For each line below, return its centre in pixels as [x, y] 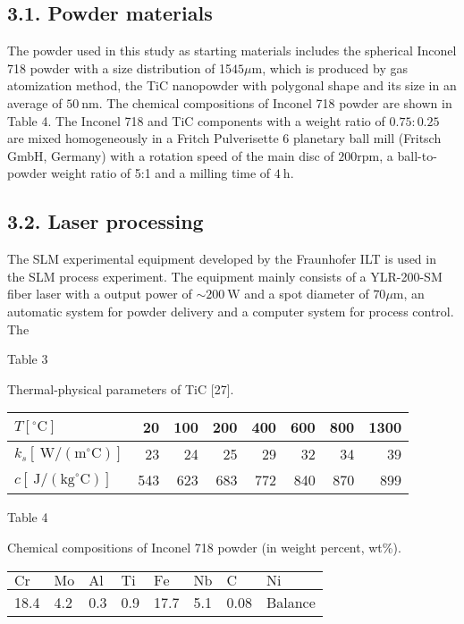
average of [35, 102]
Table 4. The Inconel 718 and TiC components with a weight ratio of [196, 120]
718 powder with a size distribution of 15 [120, 67]
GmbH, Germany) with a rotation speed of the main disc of [171, 155]
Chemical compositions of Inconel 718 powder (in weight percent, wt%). [204, 547]
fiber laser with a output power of [100, 294]
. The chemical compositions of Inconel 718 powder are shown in [275, 102]
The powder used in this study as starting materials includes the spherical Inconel [232, 51]
